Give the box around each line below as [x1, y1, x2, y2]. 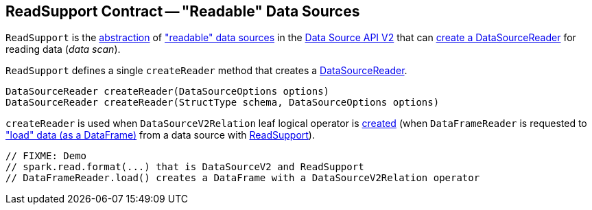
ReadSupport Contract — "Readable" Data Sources [5, 3, 360, 20]
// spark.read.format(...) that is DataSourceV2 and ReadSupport [5, 161, 364, 173]
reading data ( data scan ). [5, 43, 121, 56]
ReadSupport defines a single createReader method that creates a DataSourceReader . [5, 65, 407, 77]
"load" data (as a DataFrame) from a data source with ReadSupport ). [5, 129, 315, 141]
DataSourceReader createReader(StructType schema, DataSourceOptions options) [5, 97, 440, 108]
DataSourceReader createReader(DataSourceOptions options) [5, 86, 330, 97]
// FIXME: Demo [5, 150, 87, 162]
